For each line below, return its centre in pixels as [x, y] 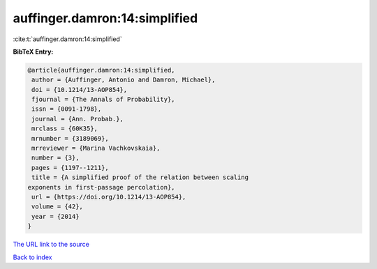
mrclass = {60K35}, [65, 129]
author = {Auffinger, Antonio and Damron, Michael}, [124, 80]
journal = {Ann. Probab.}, [77, 119]
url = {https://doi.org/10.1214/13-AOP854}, [109, 197]
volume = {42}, [58, 207]
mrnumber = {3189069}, [71, 138]
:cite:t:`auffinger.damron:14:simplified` [67, 39]
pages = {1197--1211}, [71, 168]
